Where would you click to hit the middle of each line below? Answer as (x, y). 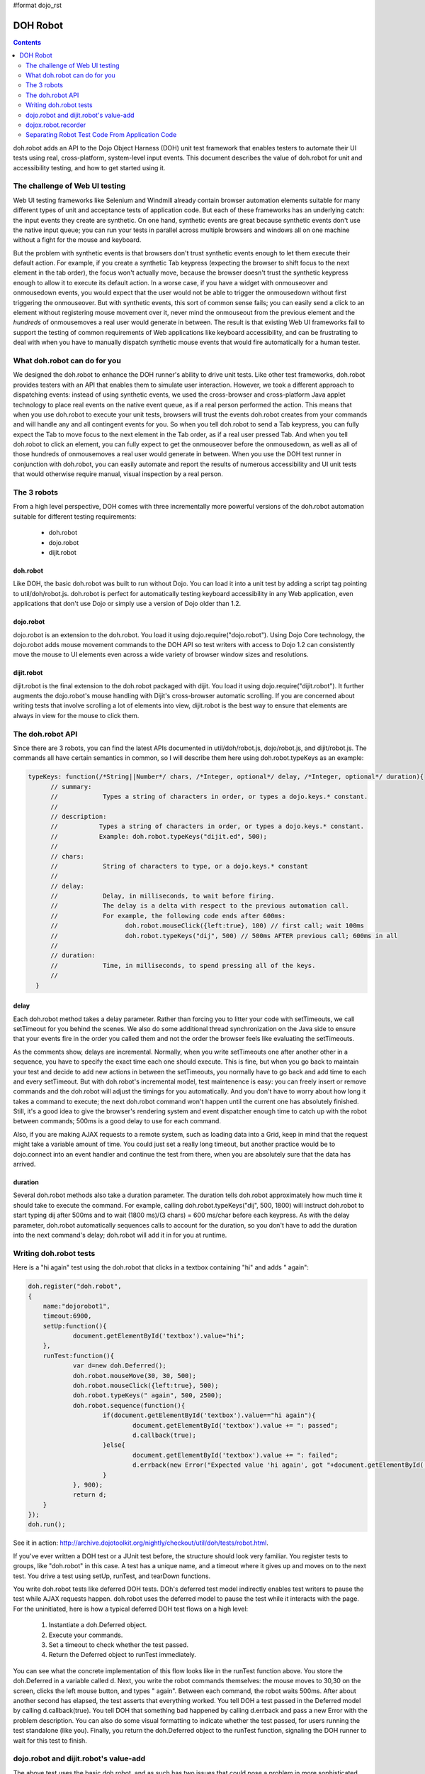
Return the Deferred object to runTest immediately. (122, 1655)
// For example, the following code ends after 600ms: (168, 916)
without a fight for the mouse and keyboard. (77, 240)
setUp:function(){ (75, 1326)
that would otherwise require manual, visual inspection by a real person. (118, 474)
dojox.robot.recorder (56, 125)
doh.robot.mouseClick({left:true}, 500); (146, 1386)
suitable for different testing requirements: (75, 516)
